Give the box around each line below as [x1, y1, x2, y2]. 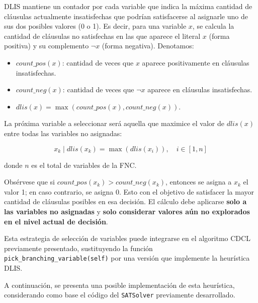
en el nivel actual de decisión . [4, 216, 108, 226]
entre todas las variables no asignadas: [4, 128, 122, 138]
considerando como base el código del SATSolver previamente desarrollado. [4, 289, 235, 300]
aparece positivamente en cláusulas [142, 57, 249, 68]
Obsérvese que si [4, 176, 55, 187]
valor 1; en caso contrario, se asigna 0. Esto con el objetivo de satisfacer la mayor [4, 186, 254, 197]
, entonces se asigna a [165, 176, 232, 187]
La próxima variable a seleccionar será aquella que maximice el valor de [4, 118, 224, 129]
